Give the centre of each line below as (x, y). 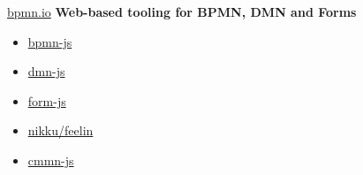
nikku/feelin (60, 130)
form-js (47, 100)
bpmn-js (50, 41)
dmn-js (46, 71)
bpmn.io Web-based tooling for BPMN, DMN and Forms (182, 11)
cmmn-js (51, 160)
